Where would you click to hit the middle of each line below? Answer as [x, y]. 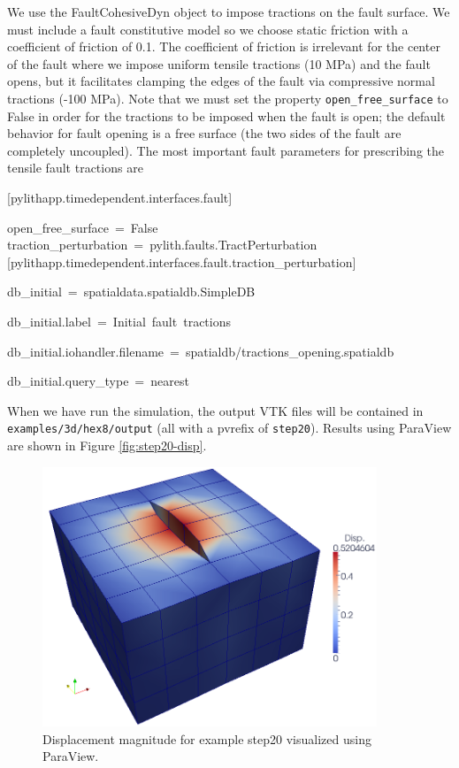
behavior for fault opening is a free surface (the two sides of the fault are [204, 133]
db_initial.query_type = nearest [98, 381]
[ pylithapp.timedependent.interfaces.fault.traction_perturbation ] [182, 261]
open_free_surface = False [83, 227]
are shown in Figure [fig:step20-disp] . [107, 445]
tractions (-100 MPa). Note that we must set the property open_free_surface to [228, 98]
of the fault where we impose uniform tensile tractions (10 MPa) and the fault [219, 63]
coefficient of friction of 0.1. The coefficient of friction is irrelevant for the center [224, 46]
